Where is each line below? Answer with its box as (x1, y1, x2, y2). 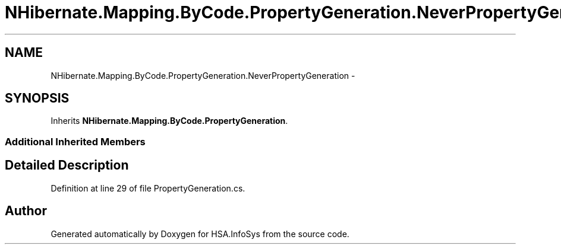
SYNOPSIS (5, 91, 70, 106)
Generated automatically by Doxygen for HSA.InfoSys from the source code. (51, 228, 349, 239)
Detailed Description (5, 158, 129, 173)
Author (5, 203, 47, 219)
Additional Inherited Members (5, 135, 146, 148)
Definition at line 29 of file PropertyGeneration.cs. (51, 183, 245, 193)
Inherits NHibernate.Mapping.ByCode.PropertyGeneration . (51, 116, 288, 126)
